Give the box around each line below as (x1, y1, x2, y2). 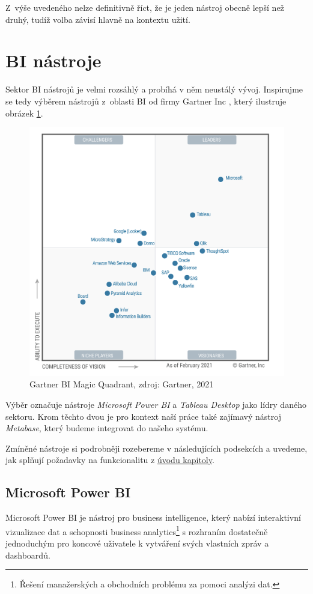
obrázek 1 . (5, 106, 43, 119)
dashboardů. (5, 548, 50, 561)
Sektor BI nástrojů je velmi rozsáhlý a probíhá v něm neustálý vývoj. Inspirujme (5, 83, 303, 95)
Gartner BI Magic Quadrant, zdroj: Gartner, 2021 (29, 378, 214, 390)
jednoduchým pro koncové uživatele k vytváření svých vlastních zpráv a (5, 536, 269, 549)
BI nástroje (5, 48, 102, 73)
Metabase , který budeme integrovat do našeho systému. (5, 422, 208, 434)
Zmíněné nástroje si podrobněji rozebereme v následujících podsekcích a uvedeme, (5, 441, 308, 454)
